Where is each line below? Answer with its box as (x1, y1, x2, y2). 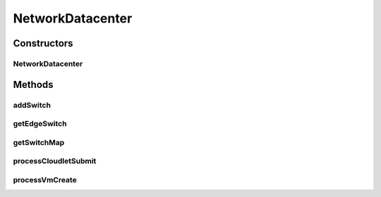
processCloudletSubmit (13, 156, 97, 166)
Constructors (13, 37, 73, 49)
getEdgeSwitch (13, 119, 67, 129)
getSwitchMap (13, 137, 65, 147)
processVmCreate (13, 174, 77, 184)
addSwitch (13, 100, 51, 110)
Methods (13, 78, 54, 91)
